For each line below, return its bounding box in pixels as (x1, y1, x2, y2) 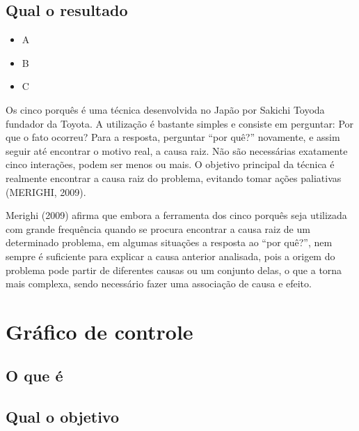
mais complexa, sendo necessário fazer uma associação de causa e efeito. (6, 276, 312, 291)
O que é (6, 365, 63, 386)
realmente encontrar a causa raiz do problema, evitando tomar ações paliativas (6, 170, 342, 185)
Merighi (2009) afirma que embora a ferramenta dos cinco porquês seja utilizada (6, 208, 347, 222)
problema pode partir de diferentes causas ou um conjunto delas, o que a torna (6, 262, 342, 277)
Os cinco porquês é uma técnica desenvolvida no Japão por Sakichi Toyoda (6, 102, 325, 116)
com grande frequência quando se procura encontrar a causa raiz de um (6, 221, 310, 236)
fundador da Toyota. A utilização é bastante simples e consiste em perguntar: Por (6, 116, 354, 130)
